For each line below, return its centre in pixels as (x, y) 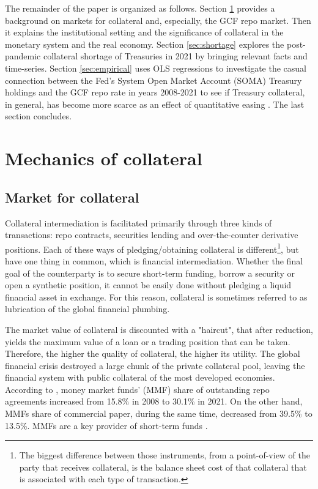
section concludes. (39, 116)
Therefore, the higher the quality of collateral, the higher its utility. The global (153, 353)
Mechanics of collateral (104, 158)
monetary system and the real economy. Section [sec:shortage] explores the (145, 44)
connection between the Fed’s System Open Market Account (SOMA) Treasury (153, 80)
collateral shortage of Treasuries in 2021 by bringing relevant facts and (175, 56)
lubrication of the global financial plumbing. (87, 309)
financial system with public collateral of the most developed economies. (140, 377)
